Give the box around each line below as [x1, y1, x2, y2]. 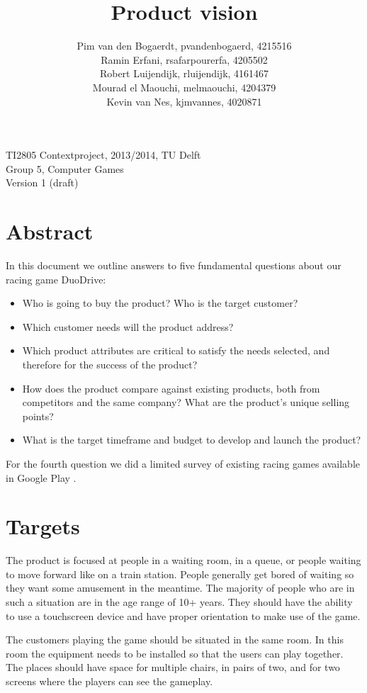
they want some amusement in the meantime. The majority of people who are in [6, 580, 355, 595]
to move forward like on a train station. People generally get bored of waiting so [6, 566, 354, 581]
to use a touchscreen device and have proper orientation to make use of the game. [6, 608, 361, 623]
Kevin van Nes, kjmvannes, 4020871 [106, 94, 262, 108]
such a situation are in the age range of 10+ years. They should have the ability [6, 595, 353, 609]
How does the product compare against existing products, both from [22, 381, 320, 395]
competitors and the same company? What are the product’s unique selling [22, 395, 350, 410]
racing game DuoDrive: [6, 271, 106, 286]
